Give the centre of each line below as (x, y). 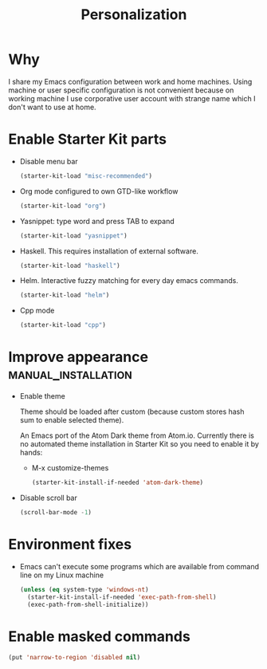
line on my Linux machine (62, 575)
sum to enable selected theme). (72, 420)
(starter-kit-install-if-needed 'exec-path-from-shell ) (122, 597)
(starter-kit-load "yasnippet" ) (73, 236)
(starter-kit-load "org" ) (63, 206)
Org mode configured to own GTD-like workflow (99, 191)
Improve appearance (79, 357)
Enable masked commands (100, 636)
